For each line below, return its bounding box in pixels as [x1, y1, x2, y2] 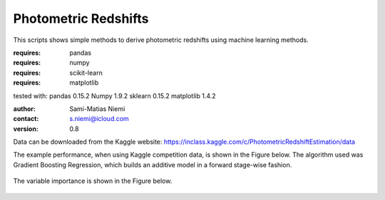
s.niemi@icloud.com [69, 115, 130, 123]
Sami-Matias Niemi [69, 104, 125, 113]
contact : [13, 115, 39, 123]
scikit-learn [69, 68, 103, 77]
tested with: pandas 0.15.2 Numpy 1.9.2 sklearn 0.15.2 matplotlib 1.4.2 [13, 91, 217, 100]
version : [13, 125, 38, 133]
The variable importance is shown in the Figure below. [13, 177, 173, 185]
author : [13, 104, 36, 113]
